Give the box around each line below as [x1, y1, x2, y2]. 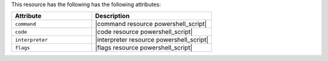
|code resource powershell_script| [95, 28, 193, 36]
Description [95, 12, 130, 21]
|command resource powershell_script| [95, 20, 207, 28]
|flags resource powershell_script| [95, 43, 193, 52]
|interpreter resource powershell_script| [95, 36, 209, 44]
